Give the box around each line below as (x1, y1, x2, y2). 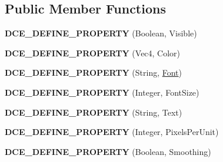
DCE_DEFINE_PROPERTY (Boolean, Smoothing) (5, 145, 211, 157)
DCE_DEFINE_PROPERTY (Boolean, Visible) (5, 27, 197, 39)
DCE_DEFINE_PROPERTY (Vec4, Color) (5, 46, 181, 59)
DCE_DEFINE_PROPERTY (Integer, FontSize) (5, 86, 199, 98)
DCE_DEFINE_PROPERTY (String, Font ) (5, 66, 182, 79)
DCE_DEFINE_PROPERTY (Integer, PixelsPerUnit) (5, 126, 219, 138)
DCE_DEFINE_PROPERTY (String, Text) (5, 106, 182, 118)
